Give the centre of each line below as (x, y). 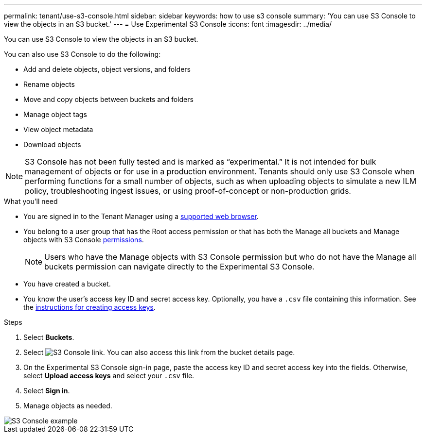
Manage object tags (55, 114)
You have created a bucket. (67, 284)
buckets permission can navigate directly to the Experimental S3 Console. (179, 267)
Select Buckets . (49, 337)
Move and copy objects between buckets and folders (108, 99)
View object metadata (58, 129)
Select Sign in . (47, 391)
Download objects (52, 144)
